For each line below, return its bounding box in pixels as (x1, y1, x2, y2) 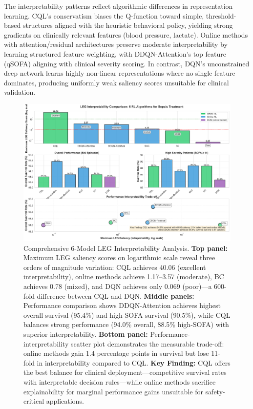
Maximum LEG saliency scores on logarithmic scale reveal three (23, 252, 215, 263)
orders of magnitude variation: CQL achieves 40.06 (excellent (23, 262, 206, 272)
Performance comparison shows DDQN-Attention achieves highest (23, 300, 221, 310)
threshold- (206, 10, 236, 20)
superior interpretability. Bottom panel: (23, 329, 148, 339)
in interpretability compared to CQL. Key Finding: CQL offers (37, 357, 231, 368)
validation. (4, 87, 36, 97)
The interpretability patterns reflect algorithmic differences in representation (4, 1, 233, 11)
